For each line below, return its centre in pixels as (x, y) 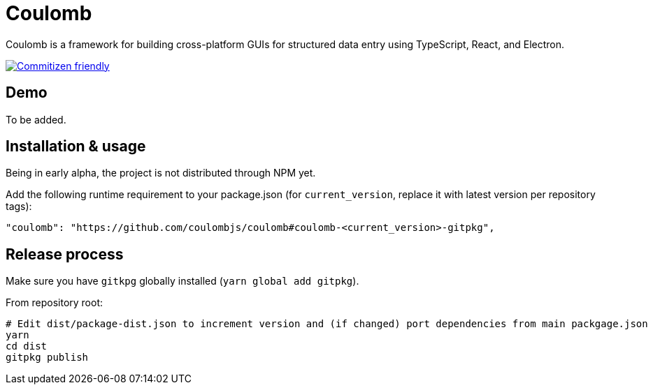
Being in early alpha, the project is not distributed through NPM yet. (161, 173)
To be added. (36, 119)
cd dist (27, 346)
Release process (65, 254)
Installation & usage (76, 147)
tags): (19, 207)
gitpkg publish (47, 358)
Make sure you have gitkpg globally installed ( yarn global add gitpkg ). (182, 281)
